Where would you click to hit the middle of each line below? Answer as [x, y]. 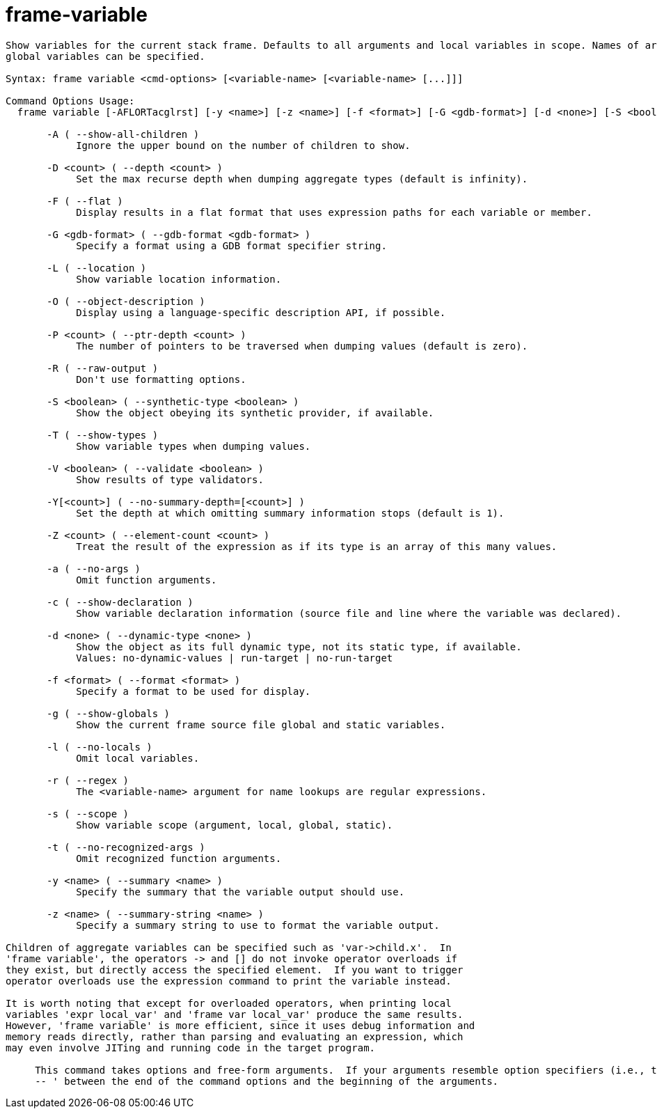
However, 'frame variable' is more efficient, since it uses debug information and [240, 1025]
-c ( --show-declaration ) [120, 602]
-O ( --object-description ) [126, 301]
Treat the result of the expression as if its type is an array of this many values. [317, 546]
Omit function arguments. [147, 580]
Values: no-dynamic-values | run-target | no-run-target [235, 658]
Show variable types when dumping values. [193, 446]
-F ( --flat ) [85, 201]
